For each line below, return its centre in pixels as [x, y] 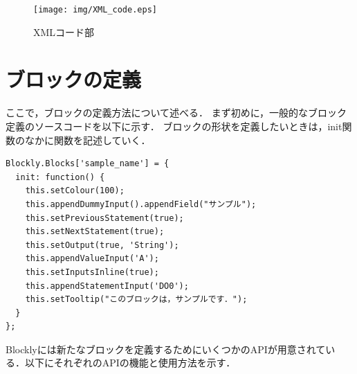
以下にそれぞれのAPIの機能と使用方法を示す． [130, 363]
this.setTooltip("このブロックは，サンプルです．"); [136, 300]
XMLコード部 [64, 32]
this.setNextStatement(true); [95, 232]
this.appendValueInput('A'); [92, 259]
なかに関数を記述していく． [88, 140]
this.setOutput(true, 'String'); [102, 245]
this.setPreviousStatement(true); [104, 218]
